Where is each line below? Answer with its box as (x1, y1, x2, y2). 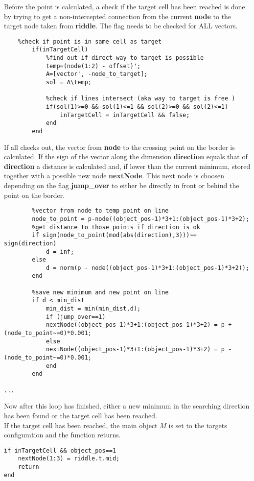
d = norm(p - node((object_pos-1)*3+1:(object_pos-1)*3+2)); (46, 264, 250, 271)
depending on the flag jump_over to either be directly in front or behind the (4, 180, 239, 191)
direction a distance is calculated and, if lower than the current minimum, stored (4, 161, 251, 171)
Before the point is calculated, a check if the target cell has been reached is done (4, 1, 245, 11)
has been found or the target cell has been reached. (4, 410, 157, 420)
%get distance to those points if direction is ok (32, 223, 200, 231)
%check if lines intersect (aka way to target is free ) (46, 95, 235, 102)
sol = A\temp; (46, 79, 92, 86)
